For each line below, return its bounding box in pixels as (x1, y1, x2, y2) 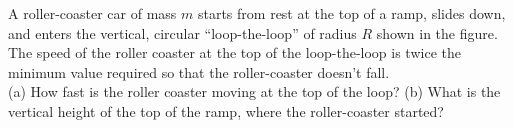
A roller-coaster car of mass (8, 3, 177, 23)
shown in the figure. (376, 22, 498, 43)
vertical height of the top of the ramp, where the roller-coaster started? (8, 100, 444, 121)
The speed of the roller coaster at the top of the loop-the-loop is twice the (8, 42, 461, 63)
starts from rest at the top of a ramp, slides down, (197, 3, 506, 23)
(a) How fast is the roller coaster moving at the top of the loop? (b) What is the (8, 81, 501, 102)
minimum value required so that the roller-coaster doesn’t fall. (8, 61, 390, 82)
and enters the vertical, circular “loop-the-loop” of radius (8, 22, 357, 43)
